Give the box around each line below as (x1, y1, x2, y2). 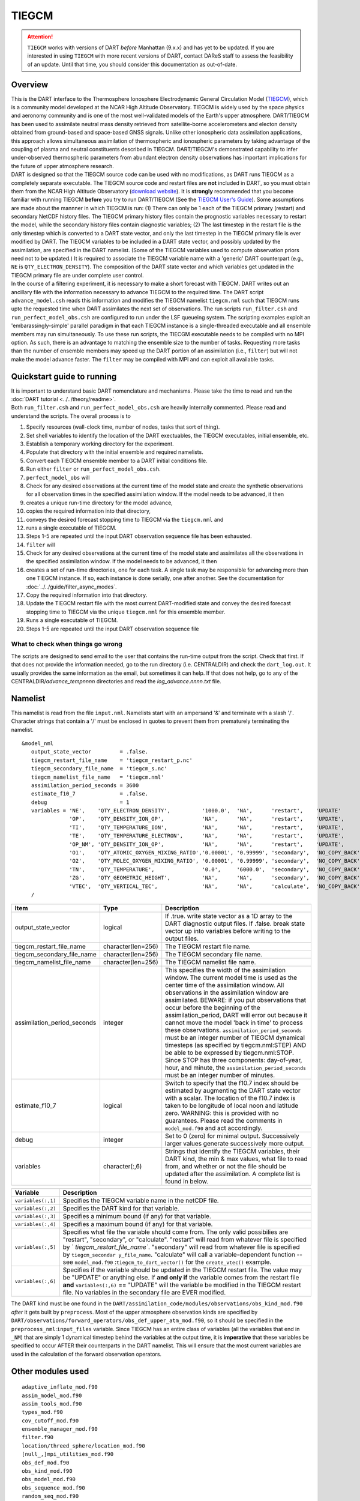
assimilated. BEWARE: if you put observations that (165, 996, 306, 1004)
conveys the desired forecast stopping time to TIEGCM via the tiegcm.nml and (26, 516, 224, 523)
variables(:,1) (14, 1197, 56, 1204)
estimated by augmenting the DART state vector (165, 1087, 301, 1095)
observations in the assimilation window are (165, 988, 289, 997)
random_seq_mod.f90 (22, 1493, 79, 1500)
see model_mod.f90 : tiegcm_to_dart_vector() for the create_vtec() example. (62, 1258, 272, 1266)
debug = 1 (31, 799, 130, 806)
